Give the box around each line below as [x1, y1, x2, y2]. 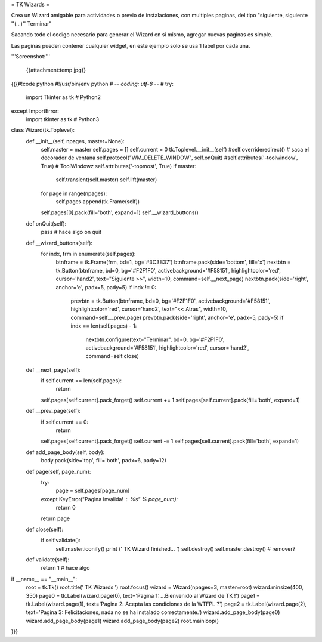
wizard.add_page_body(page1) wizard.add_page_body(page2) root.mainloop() [26, 617, 219, 624]
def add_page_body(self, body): [26, 448, 105, 456]
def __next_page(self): [26, 366, 81, 373]
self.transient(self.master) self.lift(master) [55, 176, 157, 183]
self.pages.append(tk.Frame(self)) [55, 198, 140, 205]
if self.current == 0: [41, 418, 89, 425]
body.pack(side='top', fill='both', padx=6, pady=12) [41, 457, 166, 464]
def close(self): [26, 526, 64, 533]
